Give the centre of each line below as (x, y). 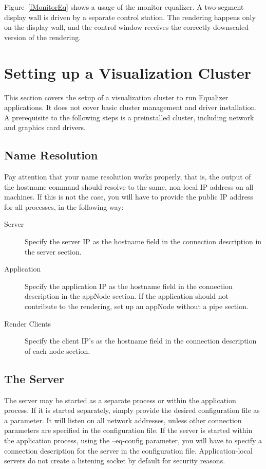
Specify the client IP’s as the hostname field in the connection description (141, 341)
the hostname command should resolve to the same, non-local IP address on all (129, 186)
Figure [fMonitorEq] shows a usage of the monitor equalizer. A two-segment (124, 7)
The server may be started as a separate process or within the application (120, 400)
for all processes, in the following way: (64, 206)
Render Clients (27, 323)
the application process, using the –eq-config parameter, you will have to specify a (133, 440)
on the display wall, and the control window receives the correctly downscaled (126, 27)
